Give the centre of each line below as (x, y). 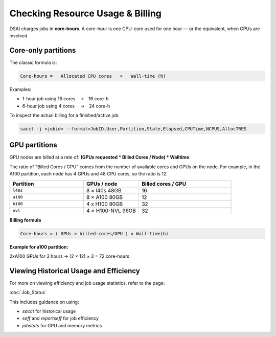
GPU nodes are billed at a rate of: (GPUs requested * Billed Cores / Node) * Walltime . (100, 157)
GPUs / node (102, 184)
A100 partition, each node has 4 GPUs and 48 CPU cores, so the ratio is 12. (89, 174)
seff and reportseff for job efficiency (61, 318)
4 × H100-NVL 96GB (111, 211)
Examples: (20, 89)
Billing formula (25, 220)
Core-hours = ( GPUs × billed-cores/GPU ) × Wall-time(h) (94, 233)
